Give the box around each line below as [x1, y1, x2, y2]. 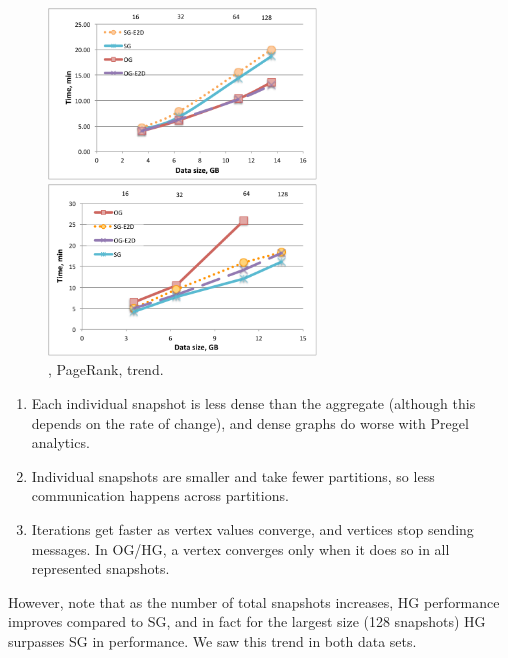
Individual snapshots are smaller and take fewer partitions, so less [31, 465, 435, 486]
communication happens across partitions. [31, 485, 289, 506]
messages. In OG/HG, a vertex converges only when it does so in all [31, 538, 450, 559]
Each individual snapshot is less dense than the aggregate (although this [31, 393, 476, 414]
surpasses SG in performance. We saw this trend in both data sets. [8, 631, 417, 651]
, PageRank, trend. [48, 359, 164, 380]
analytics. [31, 432, 90, 453]
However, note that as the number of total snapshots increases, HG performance [8, 591, 500, 612]
